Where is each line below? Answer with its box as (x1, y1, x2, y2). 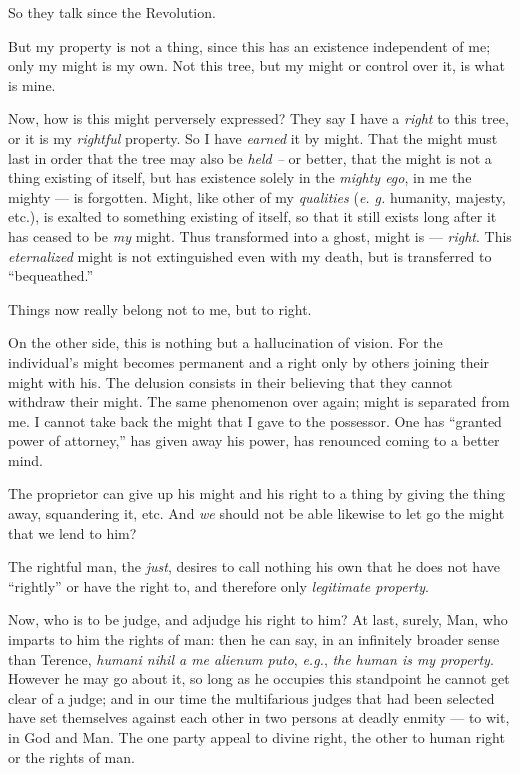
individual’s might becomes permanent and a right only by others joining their (8, 351, 490, 372)
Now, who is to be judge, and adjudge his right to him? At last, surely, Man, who (8, 609, 508, 630)
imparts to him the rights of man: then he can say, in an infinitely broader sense (8, 629, 500, 650)
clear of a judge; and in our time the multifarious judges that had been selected (8, 687, 495, 708)
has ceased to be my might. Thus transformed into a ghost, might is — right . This (8, 225, 512, 246)
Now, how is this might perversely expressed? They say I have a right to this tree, (8, 108, 509, 129)
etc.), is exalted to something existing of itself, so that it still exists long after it (8, 206, 497, 227)
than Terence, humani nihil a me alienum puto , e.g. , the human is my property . (8, 648, 494, 669)
